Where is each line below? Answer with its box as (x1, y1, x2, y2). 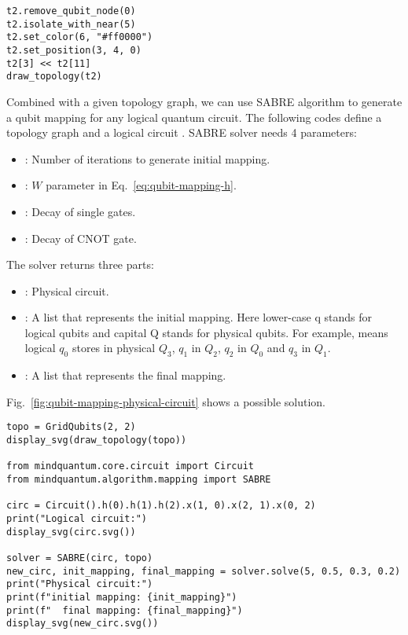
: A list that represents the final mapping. (24, 367, 226, 384)
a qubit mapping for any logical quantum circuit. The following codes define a (6, 108, 382, 125)
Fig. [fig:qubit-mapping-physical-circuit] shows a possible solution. (6, 393, 325, 409)
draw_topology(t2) (6, 71, 102, 83)
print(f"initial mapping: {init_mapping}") (6, 591, 237, 603)
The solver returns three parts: (6, 256, 154, 273)
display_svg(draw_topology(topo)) (6, 435, 187, 446)
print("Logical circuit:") (6, 513, 147, 525)
